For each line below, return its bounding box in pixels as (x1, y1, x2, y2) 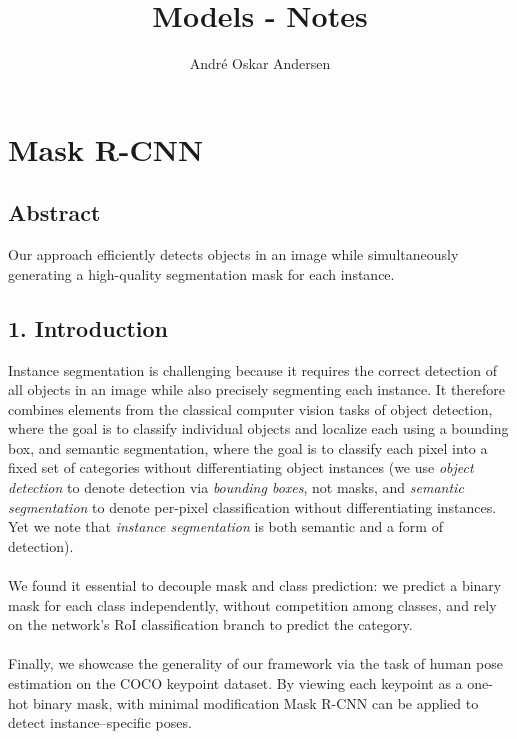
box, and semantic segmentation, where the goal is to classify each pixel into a (8, 437, 488, 458)
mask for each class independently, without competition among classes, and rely (8, 594, 497, 615)
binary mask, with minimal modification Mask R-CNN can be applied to (32, 692, 479, 713)
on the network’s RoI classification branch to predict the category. (8, 614, 413, 635)
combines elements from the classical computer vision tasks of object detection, (8, 398, 493, 419)
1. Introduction (8, 312, 168, 343)
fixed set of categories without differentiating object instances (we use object (8, 457, 474, 478)
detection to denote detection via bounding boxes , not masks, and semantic (8, 477, 464, 498)
